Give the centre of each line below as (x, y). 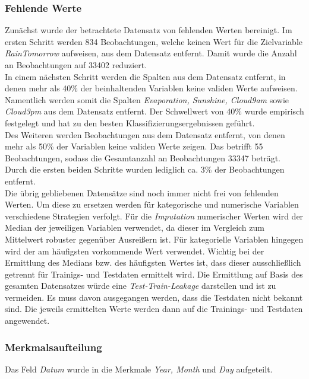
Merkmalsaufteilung (53, 347)
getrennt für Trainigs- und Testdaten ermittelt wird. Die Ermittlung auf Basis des (154, 274)
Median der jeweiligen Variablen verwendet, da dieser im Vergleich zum (135, 227)
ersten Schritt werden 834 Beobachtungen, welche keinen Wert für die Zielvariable (154, 41)
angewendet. (27, 321)
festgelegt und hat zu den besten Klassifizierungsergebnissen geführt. (130, 122)
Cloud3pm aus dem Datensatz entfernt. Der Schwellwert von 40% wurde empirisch (154, 111)
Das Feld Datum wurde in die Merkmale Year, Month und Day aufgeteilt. (139, 369)
